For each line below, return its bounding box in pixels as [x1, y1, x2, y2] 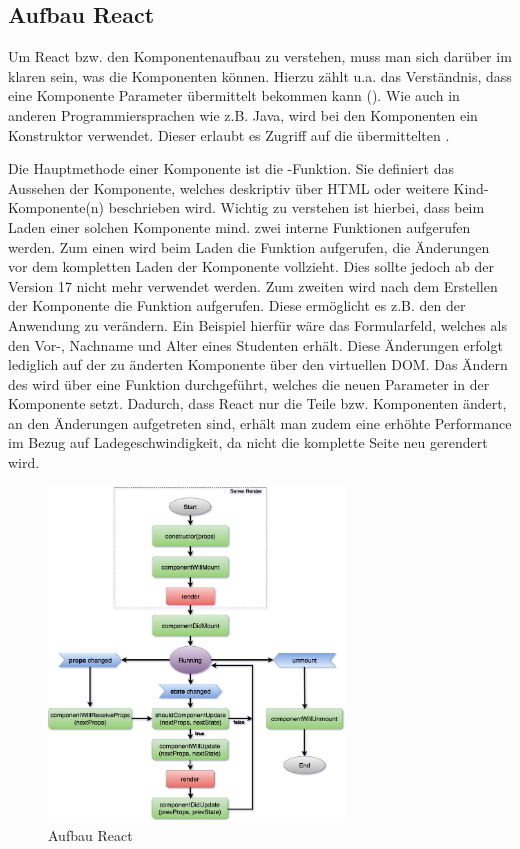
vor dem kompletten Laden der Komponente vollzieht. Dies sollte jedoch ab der [8, 256, 494, 277]
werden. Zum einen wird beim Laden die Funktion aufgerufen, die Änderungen [8, 236, 490, 257]
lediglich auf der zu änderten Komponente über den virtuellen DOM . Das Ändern [8, 354, 508, 375]
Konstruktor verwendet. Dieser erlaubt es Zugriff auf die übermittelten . [8, 124, 450, 145]
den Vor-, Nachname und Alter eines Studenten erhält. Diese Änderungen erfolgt [8, 334, 503, 355]
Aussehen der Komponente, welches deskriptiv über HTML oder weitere [8, 177, 449, 198]
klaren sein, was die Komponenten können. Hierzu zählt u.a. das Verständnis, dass [8, 65, 512, 86]
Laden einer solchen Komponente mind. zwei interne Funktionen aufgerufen [8, 216, 471, 237]
